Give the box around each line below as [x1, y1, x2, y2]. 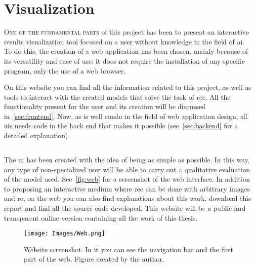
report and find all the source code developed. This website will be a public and [4, 203, 246, 213]
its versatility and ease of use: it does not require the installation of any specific [4, 55, 245, 66]
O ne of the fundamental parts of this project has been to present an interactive [4, 27, 249, 37]
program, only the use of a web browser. [4, 65, 126, 76]
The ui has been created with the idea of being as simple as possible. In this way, [4, 154, 250, 165]
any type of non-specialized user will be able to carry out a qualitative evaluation [4, 164, 250, 174]
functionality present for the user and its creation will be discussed [4, 101, 206, 112]
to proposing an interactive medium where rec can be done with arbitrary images [4, 183, 250, 193]
